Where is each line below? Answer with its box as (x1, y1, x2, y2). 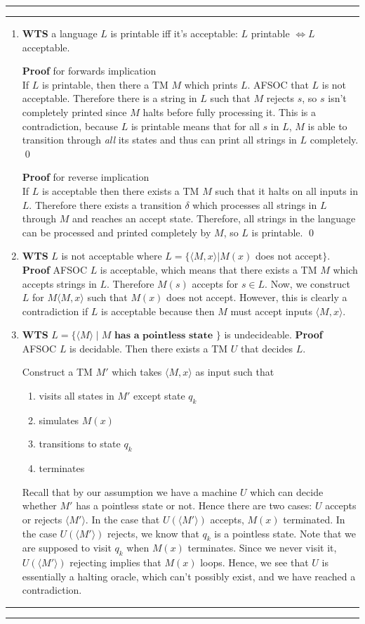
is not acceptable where (61, 248, 162, 263)
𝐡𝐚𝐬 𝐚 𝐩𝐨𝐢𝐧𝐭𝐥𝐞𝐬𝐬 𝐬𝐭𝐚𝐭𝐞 (114, 331, 213, 341)
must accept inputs (230, 303, 312, 318)
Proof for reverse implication (22, 170, 150, 184)
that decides (241, 340, 293, 355)
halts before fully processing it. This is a (142, 104, 317, 119)
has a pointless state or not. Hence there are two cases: (76, 498, 312, 513)
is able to (307, 118, 347, 133)
